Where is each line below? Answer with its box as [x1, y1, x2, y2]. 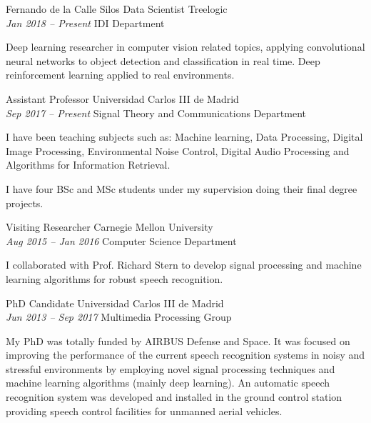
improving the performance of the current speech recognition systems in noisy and [6, 347, 365, 362]
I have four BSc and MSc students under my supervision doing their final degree [6, 181, 357, 196]
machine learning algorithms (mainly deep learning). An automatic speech [6, 375, 330, 390]
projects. [6, 195, 44, 210]
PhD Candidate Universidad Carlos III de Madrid [6, 295, 224, 310]
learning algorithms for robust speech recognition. [6, 271, 223, 286]
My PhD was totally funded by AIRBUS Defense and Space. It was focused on [6, 333, 350, 348]
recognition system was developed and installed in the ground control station [6, 389, 342, 404]
